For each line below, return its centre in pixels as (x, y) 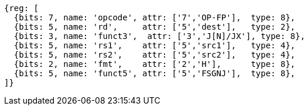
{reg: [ (22, 8)
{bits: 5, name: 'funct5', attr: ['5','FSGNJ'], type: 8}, (155, 73)
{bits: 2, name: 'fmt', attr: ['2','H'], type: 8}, (155, 64)
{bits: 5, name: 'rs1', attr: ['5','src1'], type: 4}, (155, 45)
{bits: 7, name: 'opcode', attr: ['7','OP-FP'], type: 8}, (155, 17)
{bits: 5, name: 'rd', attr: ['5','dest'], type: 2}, (155, 27)
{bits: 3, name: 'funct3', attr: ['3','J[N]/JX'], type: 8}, (160, 36)
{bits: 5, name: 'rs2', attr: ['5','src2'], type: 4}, (155, 55)
